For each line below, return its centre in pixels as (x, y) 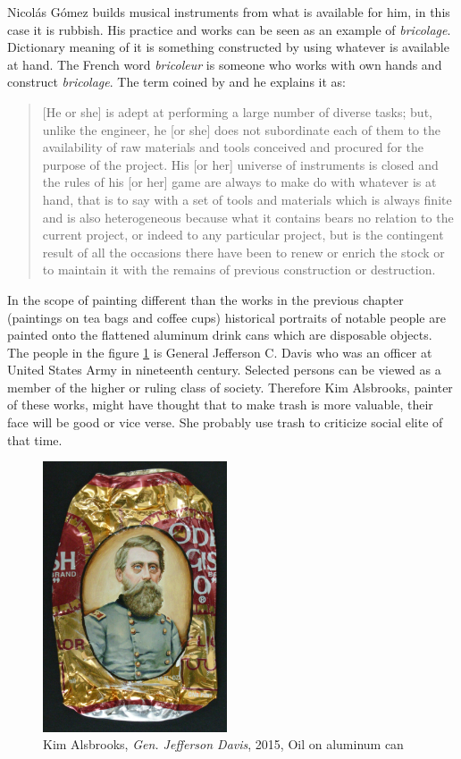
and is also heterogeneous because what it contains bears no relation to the (248, 217)
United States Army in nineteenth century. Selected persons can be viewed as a (224, 370)
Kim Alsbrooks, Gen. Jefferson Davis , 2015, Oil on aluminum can (223, 744)
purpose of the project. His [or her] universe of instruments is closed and (240, 164)
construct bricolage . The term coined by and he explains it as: (176, 82)
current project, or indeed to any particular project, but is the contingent (243, 235)
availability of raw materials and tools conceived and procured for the (233, 147)
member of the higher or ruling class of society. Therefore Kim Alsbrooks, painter (230, 387)
